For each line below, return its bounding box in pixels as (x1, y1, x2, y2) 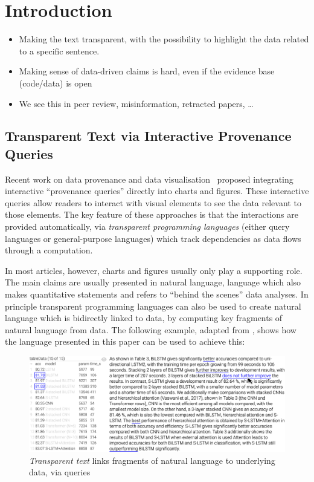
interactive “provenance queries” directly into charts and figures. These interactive (5, 184, 309, 197)
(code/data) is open (19, 76, 92, 89)
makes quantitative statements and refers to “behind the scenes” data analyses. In (5, 288, 309, 301)
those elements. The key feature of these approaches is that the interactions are (5, 208, 298, 221)
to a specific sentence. (19, 44, 100, 57)
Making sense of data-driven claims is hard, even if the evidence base (19, 65, 275, 77)
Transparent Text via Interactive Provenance (5, 126, 292, 145)
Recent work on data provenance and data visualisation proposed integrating (5, 172, 293, 185)
